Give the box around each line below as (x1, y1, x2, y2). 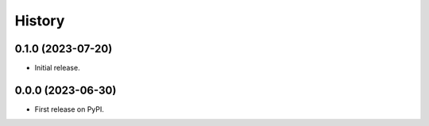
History (14, 12, 65, 29)
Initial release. (34, 63, 80, 73)
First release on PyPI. (34, 104, 105, 114)
